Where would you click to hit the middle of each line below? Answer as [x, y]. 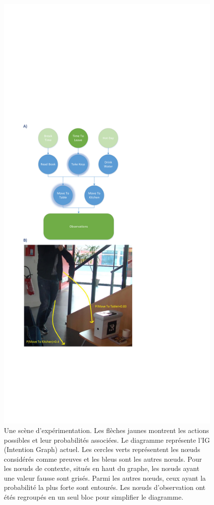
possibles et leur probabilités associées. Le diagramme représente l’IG [107, 440]
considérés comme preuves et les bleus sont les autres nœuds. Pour [103, 459]
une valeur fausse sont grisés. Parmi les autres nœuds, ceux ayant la [105, 478]
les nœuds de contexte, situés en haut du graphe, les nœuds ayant [102, 468]
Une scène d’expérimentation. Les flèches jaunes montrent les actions [107, 430]
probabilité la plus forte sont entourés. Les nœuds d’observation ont [105, 487]
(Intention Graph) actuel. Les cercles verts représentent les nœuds [102, 449]
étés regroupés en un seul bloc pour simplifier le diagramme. [94, 497]
